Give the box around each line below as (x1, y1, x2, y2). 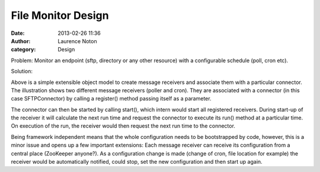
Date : (11, 30, 25, 37)
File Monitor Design (11, 9, 109, 22)
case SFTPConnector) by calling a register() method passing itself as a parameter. (11, 95, 212, 102)
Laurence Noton (57, 37, 97, 44)
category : (11, 46, 36, 53)
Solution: (11, 68, 33, 75)
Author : (11, 37, 31, 44)
